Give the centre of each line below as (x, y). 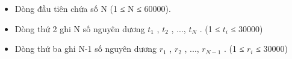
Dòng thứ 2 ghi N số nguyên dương (80, 28)
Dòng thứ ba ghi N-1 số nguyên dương (85, 49)
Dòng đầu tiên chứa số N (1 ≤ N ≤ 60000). (93, 8)
